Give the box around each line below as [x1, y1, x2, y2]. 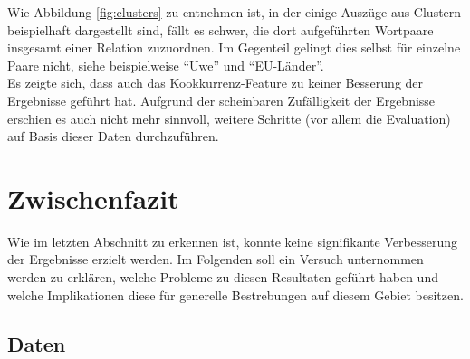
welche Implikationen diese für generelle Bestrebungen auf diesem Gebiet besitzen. [7, 285, 464, 304]
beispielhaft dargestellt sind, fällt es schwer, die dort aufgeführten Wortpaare [7, 20, 434, 39]
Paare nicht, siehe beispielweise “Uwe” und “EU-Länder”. [7, 55, 324, 74]
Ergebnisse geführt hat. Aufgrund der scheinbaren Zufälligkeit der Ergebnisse [7, 90, 436, 109]
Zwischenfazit [7, 179, 179, 216]
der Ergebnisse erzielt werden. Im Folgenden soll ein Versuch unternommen [7, 250, 424, 269]
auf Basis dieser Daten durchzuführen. [7, 127, 219, 146]
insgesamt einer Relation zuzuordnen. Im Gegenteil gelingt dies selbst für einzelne [7, 38, 461, 57]
